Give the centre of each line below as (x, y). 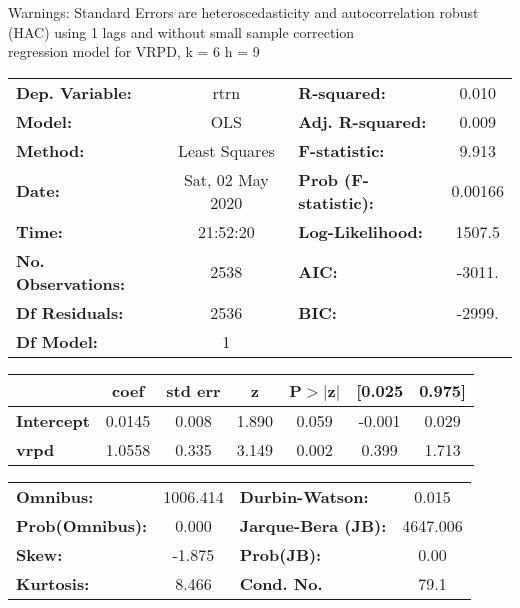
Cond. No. (281, 583)
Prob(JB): (280, 554)
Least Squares (226, 150)
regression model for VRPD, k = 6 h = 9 (134, 51)
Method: (50, 150)
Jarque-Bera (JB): (313, 525)
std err (193, 390)
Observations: (71, 283)
